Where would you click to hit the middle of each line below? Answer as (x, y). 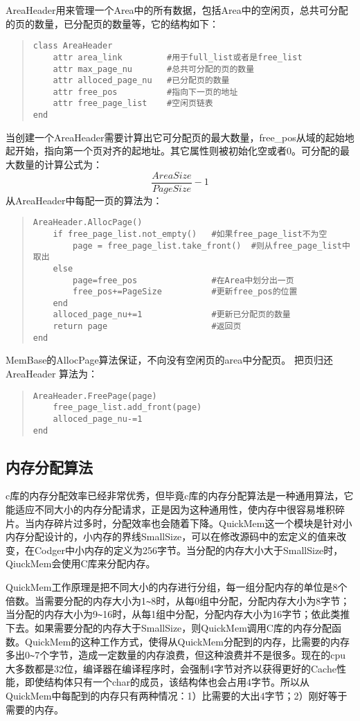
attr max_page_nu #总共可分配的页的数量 (154, 69)
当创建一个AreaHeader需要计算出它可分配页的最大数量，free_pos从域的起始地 (180, 137)
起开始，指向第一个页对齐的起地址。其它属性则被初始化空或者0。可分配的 (173, 151)
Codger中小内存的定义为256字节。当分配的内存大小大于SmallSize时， (189, 550)
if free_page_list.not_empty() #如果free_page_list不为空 (190, 234)
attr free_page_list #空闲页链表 (133, 104)
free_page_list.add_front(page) (127, 408)
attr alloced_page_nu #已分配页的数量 (141, 81)
